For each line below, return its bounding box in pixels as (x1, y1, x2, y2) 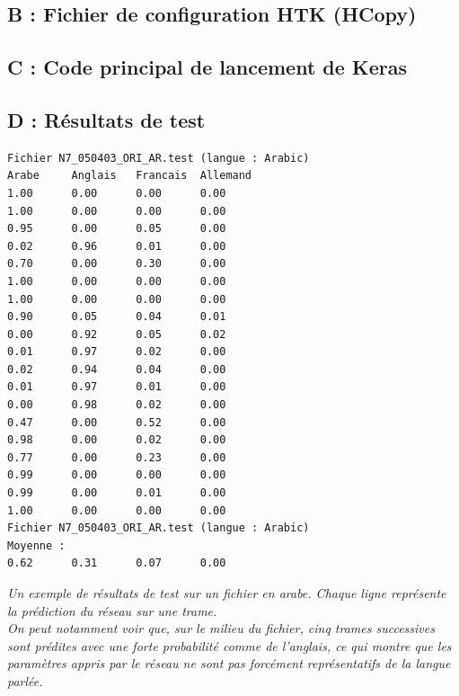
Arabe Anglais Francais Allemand (7, 169, 252, 183)
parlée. (7, 671, 43, 690)
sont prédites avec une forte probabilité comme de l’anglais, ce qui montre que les (7, 636, 452, 655)
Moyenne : (7, 539, 66, 552)
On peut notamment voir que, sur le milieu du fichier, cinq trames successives (7, 619, 435, 638)
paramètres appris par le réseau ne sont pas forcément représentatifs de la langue (7, 654, 451, 673)
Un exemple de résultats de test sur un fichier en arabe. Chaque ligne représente (7, 584, 446, 602)
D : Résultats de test (7, 105, 206, 133)
